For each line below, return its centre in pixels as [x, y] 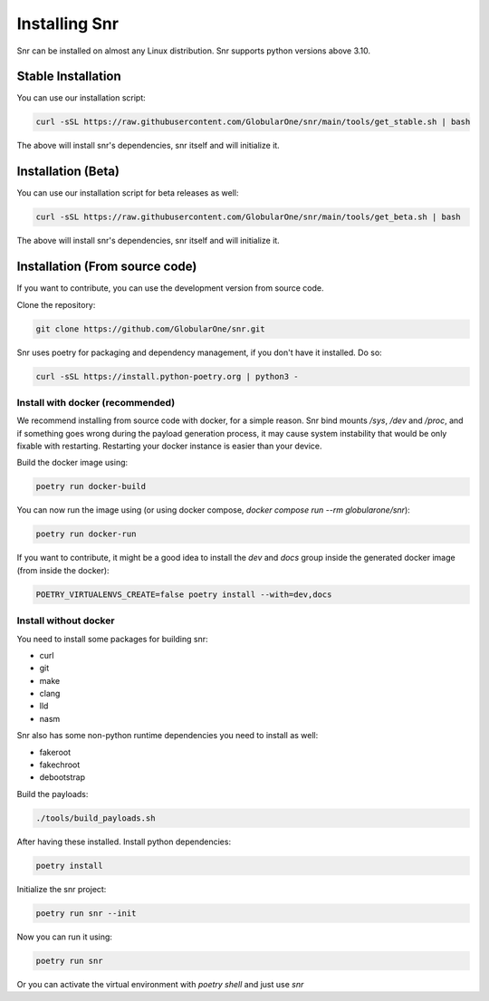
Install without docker [66, 621]
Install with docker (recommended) [96, 402]
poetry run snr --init [86, 913]
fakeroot [55, 752]
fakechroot [60, 765]
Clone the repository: [56, 304]
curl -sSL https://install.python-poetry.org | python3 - [167, 376]
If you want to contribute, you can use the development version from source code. [170, 288]
